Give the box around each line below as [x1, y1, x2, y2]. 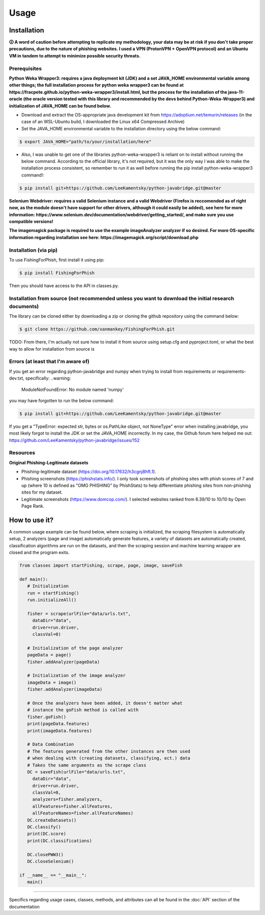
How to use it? [9, 516, 53, 524]
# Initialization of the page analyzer [27, 645, 123, 651]
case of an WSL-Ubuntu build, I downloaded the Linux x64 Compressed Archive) [21, 118, 185, 125]
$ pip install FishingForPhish [19, 270, 95, 275]
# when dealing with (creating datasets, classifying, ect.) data [27, 755, 190, 761]
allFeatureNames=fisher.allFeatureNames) [32, 810, 133, 816]
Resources [9, 449, 35, 456]
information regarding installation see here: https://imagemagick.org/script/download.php [9, 234, 199, 240]
